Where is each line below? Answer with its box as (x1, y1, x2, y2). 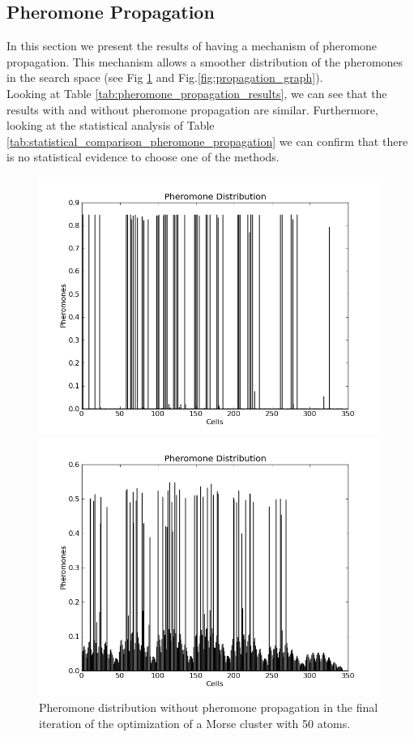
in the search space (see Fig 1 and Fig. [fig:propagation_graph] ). (6, 69, 323, 86)
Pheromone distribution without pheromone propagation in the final (39, 699, 378, 716)
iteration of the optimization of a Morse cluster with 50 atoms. (39, 714, 351, 731)
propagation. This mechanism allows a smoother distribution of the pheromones (6, 53, 403, 70)
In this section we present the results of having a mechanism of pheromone (6, 37, 378, 54)
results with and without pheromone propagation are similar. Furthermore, (6, 101, 378, 118)
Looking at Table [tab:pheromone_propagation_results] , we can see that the (6, 84, 387, 101)
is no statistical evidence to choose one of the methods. (6, 148, 280, 165)
